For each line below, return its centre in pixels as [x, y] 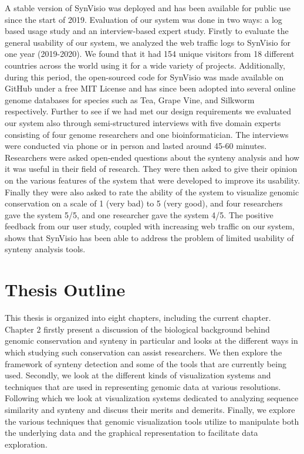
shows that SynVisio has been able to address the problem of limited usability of [149, 237]
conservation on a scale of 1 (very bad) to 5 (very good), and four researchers [144, 203]
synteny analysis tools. [45, 249]
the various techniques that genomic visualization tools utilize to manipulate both [152, 421]
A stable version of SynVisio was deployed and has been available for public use [148, 8]
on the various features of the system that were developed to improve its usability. [153, 180]
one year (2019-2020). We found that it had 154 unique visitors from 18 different [150, 54]
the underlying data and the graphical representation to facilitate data [131, 433]
